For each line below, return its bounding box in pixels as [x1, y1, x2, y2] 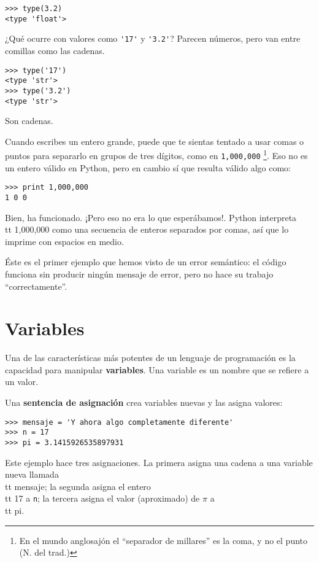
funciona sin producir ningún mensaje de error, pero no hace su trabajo [5, 267, 274, 280]
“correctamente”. [5, 279, 67, 292]
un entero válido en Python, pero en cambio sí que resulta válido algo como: [5, 161, 291, 174]
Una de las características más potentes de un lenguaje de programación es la [5, 351, 296, 364]
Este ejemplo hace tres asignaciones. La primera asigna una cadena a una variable [5, 456, 313, 468]
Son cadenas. [5, 114, 53, 127]
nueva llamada [5, 468, 59, 481]
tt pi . [5, 504, 25, 517]
